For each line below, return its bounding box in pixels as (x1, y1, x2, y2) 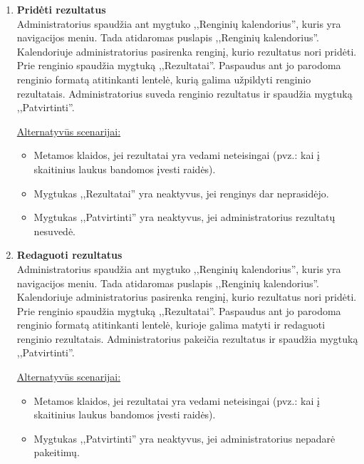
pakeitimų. (33, 445, 80, 460)
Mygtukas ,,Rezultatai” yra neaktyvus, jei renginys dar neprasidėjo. (33, 185, 329, 200)
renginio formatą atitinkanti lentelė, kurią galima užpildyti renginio (16, 71, 311, 86)
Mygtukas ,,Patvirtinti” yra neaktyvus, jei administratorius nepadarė (33, 431, 336, 445)
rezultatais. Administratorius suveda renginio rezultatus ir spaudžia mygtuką (16, 86, 353, 100)
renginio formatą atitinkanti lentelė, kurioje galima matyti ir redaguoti (16, 317, 326, 332)
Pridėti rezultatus (16, 2, 106, 16)
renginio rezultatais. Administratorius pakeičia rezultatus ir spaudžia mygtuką (16, 331, 358, 346)
